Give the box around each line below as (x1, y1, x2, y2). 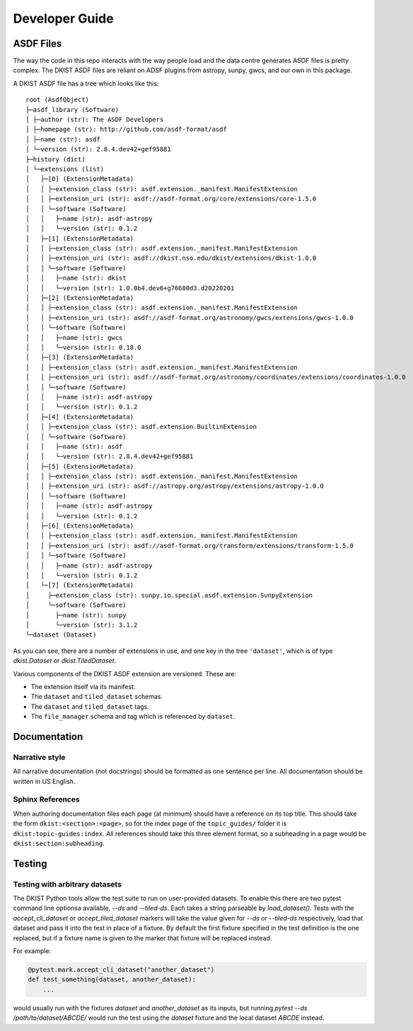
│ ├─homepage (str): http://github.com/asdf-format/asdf (25, 125, 228, 134)
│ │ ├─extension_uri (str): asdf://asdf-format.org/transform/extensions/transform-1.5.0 (25, 542, 354, 549)
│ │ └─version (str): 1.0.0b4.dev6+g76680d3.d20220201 (25, 284, 235, 292)
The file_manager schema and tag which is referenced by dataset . (30, 712, 235, 721)
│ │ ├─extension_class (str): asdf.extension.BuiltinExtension (25, 423, 257, 431)
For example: (13, 947, 52, 955)
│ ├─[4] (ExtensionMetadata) (25, 413, 134, 421)
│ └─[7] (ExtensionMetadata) (25, 581, 134, 589)
